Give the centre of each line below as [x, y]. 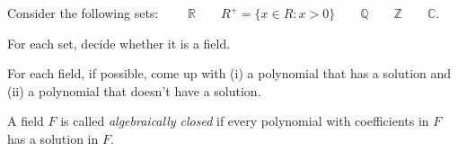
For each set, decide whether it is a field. [119, 43]
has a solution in [53, 138]
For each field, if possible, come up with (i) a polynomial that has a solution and [229, 73]
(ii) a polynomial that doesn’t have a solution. [134, 90]
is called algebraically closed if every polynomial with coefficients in [245, 121]
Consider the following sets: [83, 13]
